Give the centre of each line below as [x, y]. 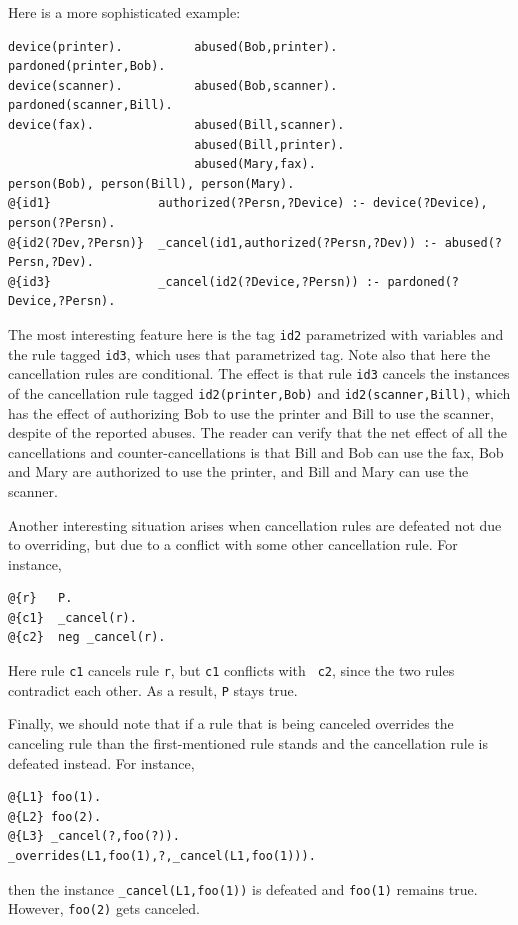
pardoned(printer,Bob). [87, 66]
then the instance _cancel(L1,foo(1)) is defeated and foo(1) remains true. [243, 888]
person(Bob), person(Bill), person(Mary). [151, 183]
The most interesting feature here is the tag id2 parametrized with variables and [256, 333]
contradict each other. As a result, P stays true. [153, 689]
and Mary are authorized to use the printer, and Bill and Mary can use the [238, 471]
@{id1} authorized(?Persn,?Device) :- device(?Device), [248, 203]
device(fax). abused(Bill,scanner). [176, 124]
